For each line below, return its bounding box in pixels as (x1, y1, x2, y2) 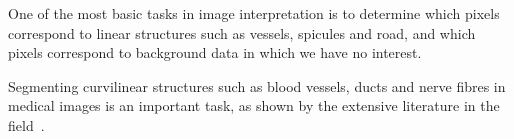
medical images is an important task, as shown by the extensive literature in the (8, 95, 500, 116)
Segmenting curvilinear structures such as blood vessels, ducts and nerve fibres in (8, 75, 506, 96)
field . (8, 114, 45, 135)
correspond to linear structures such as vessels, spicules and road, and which (8, 22, 476, 43)
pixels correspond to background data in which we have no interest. (8, 42, 422, 63)
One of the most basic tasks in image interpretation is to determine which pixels (8, 3, 500, 23)
